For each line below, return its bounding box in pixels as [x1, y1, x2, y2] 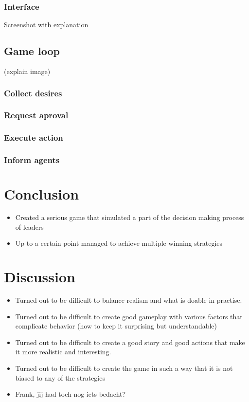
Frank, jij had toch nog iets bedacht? [15, 389, 126, 399]
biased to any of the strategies [15, 372, 105, 383]
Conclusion [4, 184, 79, 204]
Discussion [4, 267, 75, 287]
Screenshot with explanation [4, 19, 89, 30]
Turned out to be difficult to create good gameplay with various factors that [15, 311, 243, 321]
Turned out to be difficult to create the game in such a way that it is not [15, 363, 233, 373]
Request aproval [4, 109, 69, 121]
